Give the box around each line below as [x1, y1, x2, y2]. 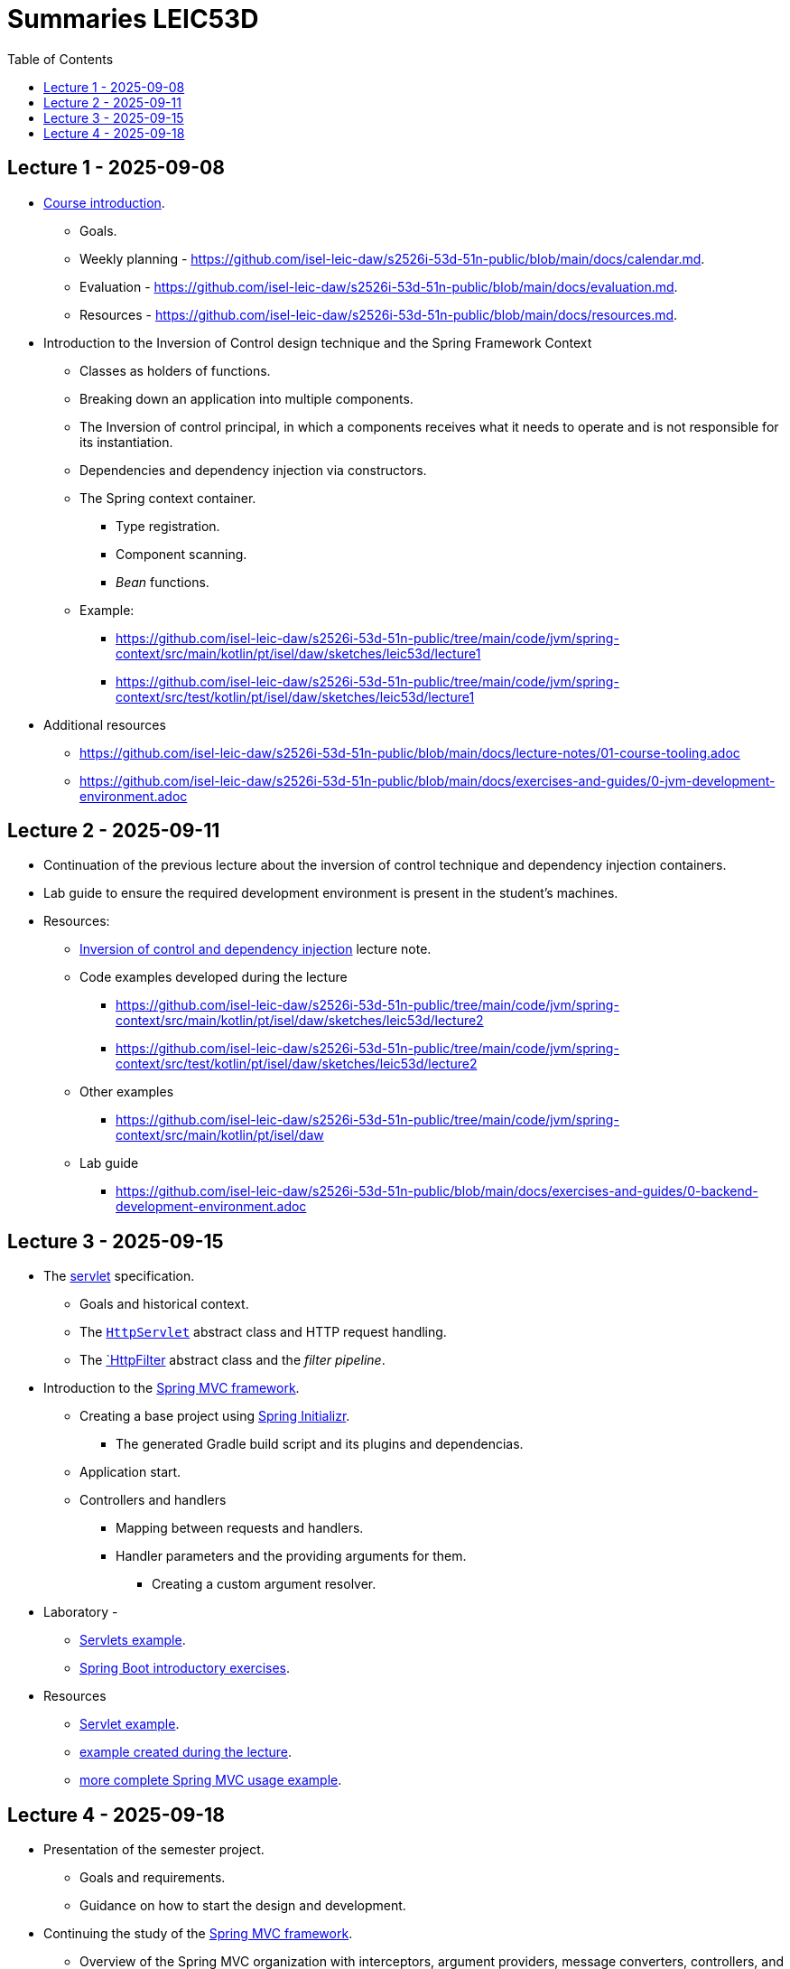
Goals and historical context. [79, 1296, 249, 1312]
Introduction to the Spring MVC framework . [43, 1380, 300, 1396]
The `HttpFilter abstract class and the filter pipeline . [79, 1352, 386, 1368]
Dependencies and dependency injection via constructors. [79, 462, 427, 478]
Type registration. [116, 518, 220, 534]
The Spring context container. [79, 490, 256, 506]
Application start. [79, 1464, 181, 1480]
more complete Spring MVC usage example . [79, 1772, 342, 1788]
